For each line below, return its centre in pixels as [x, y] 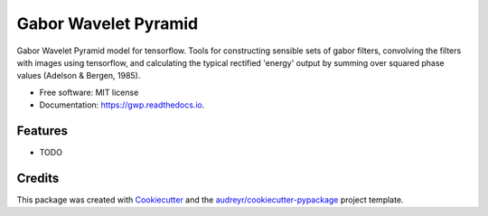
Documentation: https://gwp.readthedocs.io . [122, 105]
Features [42, 131]
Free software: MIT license [89, 92]
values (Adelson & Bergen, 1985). [79, 76]
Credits [38, 178]
